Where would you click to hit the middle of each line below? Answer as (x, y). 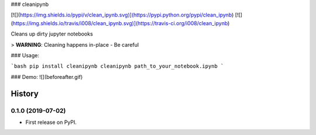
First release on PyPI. (51, 122)
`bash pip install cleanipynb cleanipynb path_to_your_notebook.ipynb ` (117, 66)
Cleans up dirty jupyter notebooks (52, 34)
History (25, 94)
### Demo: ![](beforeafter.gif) (47, 77)
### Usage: (25, 55)
